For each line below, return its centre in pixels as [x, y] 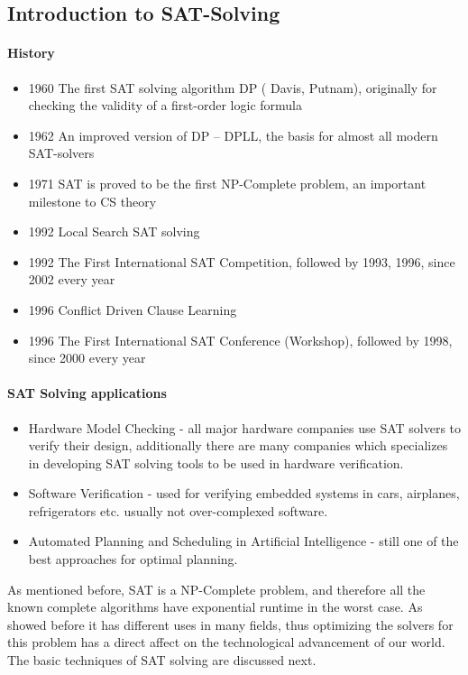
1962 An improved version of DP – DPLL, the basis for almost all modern [233, 135]
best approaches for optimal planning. [133, 559]
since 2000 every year [87, 358]
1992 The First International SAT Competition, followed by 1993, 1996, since [242, 261]
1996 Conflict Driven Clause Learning [133, 309]
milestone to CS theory [92, 201]
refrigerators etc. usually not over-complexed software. [178, 510]
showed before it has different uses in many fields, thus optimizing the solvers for [230, 624]
